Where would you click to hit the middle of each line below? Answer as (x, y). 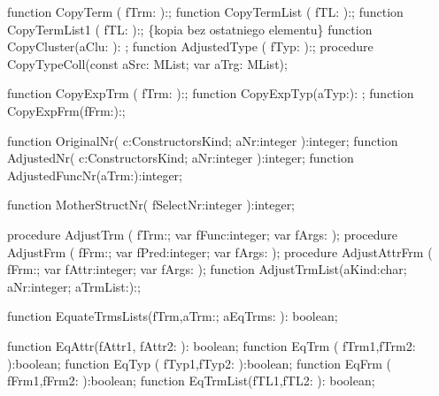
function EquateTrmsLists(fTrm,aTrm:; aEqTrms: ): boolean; (173, 316)
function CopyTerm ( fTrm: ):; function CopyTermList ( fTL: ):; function (205, 11)
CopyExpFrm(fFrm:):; (66, 110)
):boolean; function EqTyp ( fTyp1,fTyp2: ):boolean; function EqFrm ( (199, 363)
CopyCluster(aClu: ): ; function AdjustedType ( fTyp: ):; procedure (190, 46)
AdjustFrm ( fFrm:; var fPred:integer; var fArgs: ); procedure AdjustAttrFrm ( (220, 251)
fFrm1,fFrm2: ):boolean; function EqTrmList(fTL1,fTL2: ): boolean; (191, 381)
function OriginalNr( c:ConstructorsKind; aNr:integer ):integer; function (203, 140)
